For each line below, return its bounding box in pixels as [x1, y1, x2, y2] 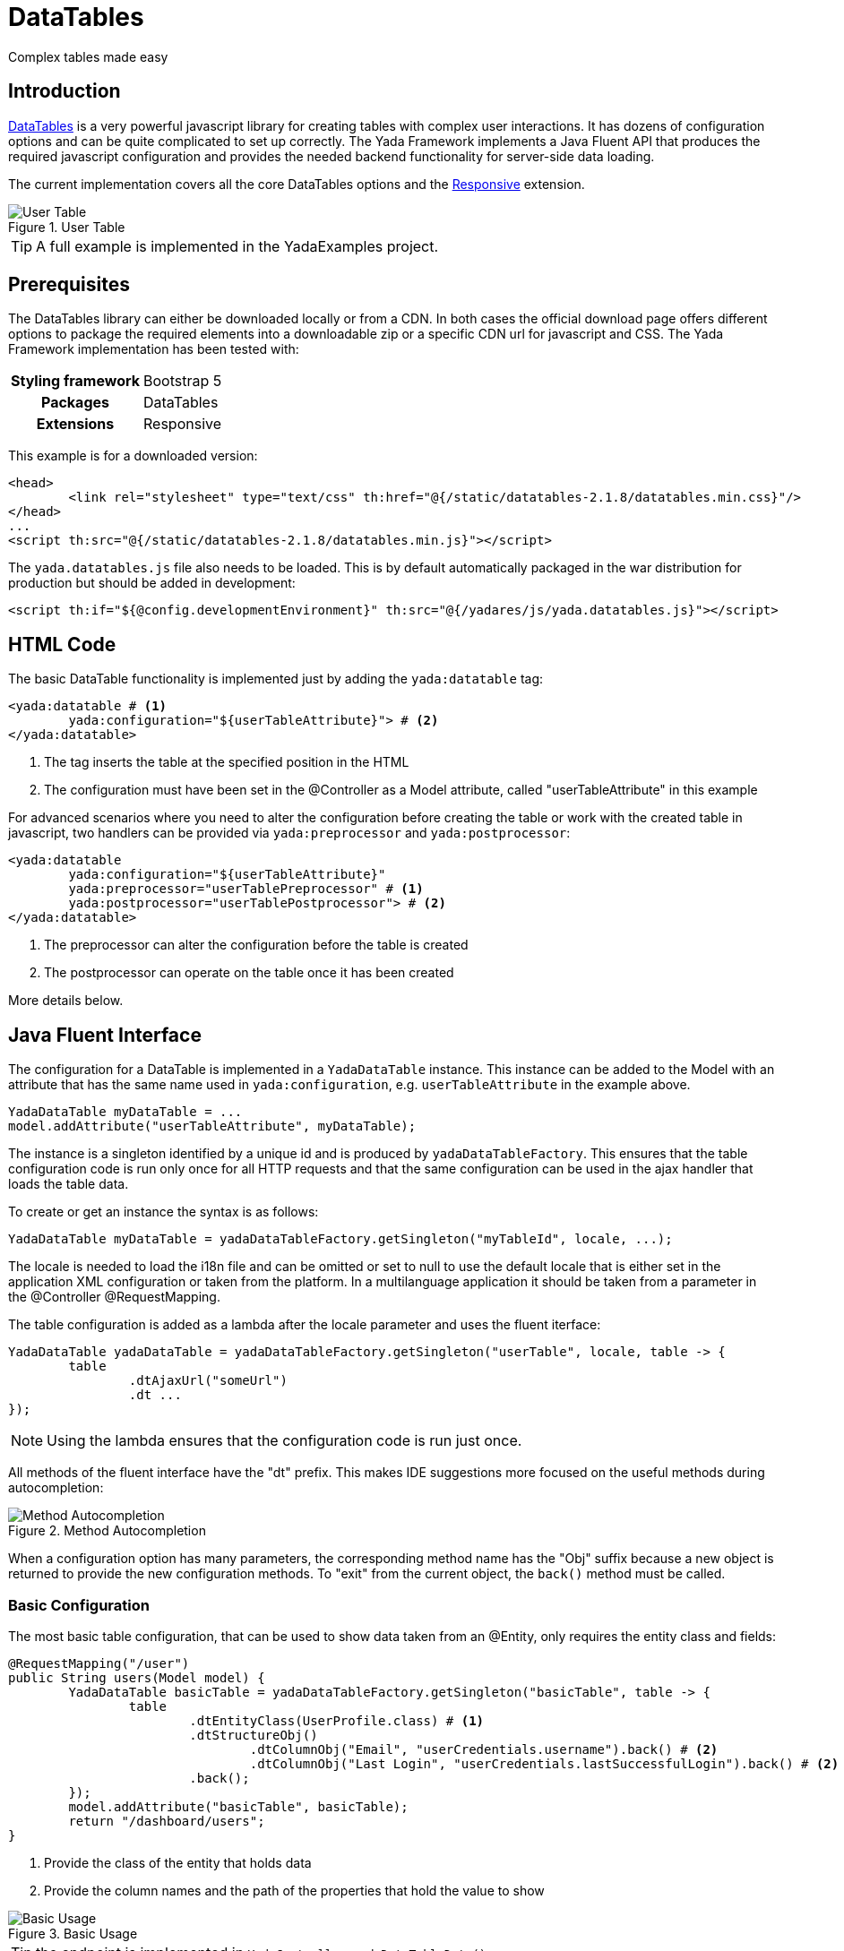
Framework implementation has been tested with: [8, 341, 299, 357]
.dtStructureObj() [189, 1727, 318, 1742]
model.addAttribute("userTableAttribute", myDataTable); [8, 1119, 417, 1134]
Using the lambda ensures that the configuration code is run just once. [47, 1431, 522, 1450]
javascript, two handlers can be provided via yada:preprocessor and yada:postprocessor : [8, 825, 571, 841]
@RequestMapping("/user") [8, 1655, 190, 1671]
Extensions [36, 415, 115, 434]
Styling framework [11, 372, 140, 391]
